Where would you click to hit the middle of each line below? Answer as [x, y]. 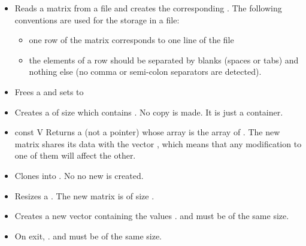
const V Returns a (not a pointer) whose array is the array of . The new [147, 132]
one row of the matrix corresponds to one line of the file [131, 40]
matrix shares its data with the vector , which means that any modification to [158, 143]
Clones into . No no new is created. [79, 175]
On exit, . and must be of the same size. [88, 236]
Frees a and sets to [49, 91]
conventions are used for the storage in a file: [97, 19]
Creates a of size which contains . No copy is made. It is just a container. [149, 112]
